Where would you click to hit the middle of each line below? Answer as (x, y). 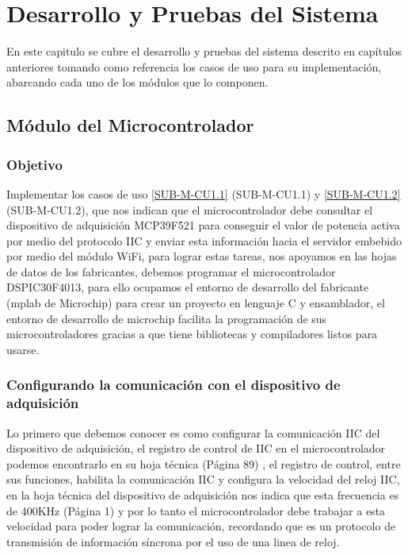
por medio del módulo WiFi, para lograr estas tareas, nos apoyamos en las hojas (202, 256)
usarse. (23, 349)
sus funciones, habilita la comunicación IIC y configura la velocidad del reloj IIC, (203, 479)
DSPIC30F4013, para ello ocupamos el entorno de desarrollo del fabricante (188, 287)
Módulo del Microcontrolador (130, 125)
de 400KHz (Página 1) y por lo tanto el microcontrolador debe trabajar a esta (196, 510)
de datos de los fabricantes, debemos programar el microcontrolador (171, 271)
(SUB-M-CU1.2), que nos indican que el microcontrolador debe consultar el (190, 209)
